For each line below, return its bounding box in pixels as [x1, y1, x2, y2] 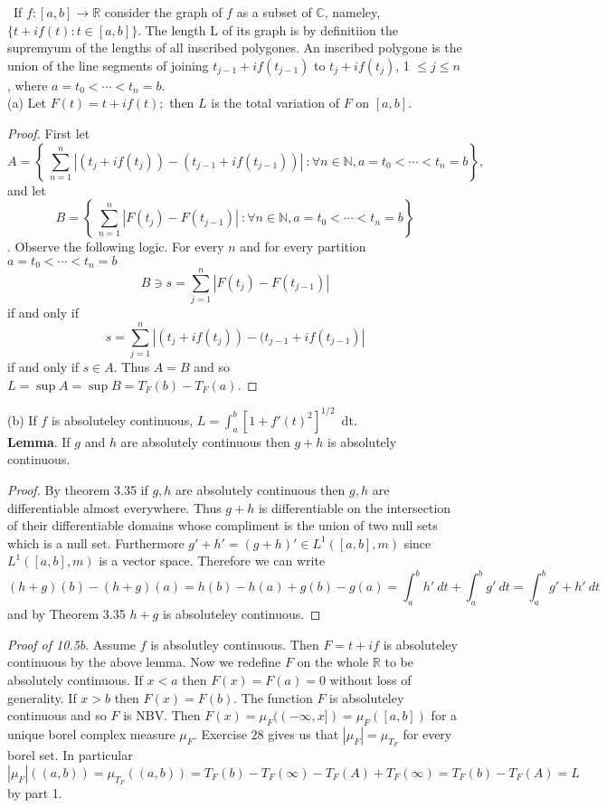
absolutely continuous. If [7, 670, 143, 689]
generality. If [7, 688, 77, 707]
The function [241, 688, 313, 707]
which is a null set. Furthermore [7, 533, 185, 552]
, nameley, [324, 3, 381, 21]
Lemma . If [7, 432, 71, 451]
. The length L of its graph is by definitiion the [138, 20, 398, 39]
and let [7, 180, 46, 199]
